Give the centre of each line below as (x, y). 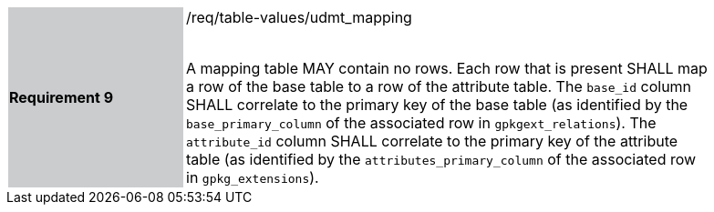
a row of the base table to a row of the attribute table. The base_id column (439, 86)
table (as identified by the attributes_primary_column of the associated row (441, 159)
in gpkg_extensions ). (253, 177)
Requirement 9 (62, 97)
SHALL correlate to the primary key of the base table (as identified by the (437, 105)
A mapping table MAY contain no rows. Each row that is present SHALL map (447, 68)
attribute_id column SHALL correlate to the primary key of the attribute (432, 141)
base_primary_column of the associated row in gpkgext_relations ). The (421, 123)
